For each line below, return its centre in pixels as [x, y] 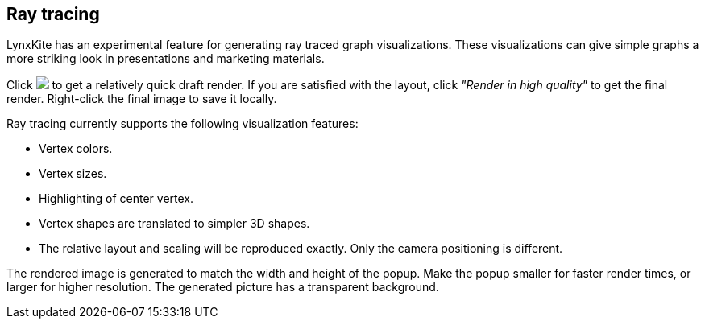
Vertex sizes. [73, 174]
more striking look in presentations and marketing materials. [166, 59]
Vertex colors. [76, 149]
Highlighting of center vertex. [116, 199]
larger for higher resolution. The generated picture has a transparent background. [223, 287]
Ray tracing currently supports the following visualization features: [182, 124]
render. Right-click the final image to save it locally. [142, 99]
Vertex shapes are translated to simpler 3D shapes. [174, 224]
